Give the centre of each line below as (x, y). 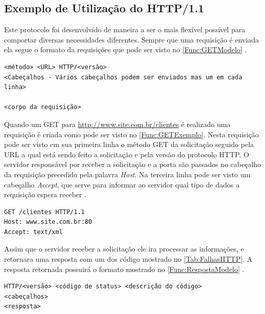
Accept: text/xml (34, 232)
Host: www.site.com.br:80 (48, 222)
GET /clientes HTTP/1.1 (45, 212)
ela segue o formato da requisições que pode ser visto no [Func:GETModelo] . (126, 49)
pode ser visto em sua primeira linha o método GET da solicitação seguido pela (129, 144)
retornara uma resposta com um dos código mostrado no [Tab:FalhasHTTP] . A (128, 259)
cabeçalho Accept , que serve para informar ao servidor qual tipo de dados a (122, 184)
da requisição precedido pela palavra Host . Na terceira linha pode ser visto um (127, 174)
